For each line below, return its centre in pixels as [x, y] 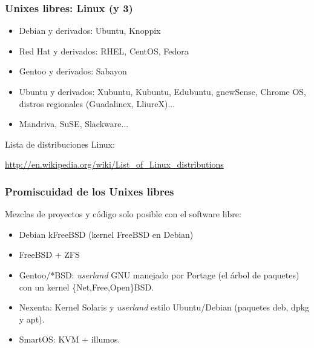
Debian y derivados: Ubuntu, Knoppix [90, 31]
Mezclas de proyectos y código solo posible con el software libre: [123, 214]
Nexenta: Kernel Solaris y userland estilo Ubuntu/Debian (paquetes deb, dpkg [164, 307]
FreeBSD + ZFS [49, 254]
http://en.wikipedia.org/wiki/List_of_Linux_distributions [114, 164]
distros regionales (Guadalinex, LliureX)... [97, 103]
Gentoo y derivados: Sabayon [73, 71]
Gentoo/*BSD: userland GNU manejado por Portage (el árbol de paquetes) [159, 274]
